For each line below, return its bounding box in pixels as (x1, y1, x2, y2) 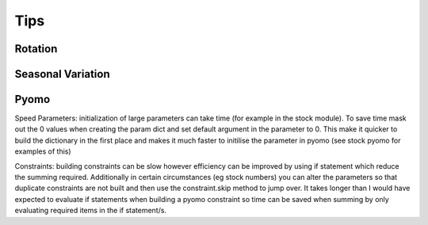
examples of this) (14, 147, 71, 156)
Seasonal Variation (14, 67, 110, 81)
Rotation (14, 42, 58, 55)
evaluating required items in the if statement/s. (14, 206, 166, 215)
